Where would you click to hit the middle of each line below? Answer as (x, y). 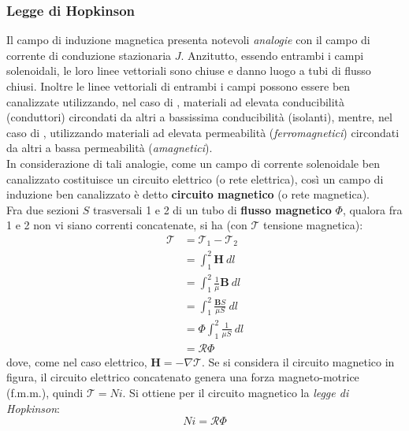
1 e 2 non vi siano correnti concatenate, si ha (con (127, 225)
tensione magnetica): (313, 225)
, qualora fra (372, 209)
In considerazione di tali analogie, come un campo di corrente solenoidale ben (193, 163)
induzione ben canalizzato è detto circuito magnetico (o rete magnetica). (188, 194)
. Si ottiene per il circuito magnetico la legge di (236, 393)
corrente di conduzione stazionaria (89, 55)
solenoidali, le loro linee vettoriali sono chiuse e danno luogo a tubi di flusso (189, 71)
